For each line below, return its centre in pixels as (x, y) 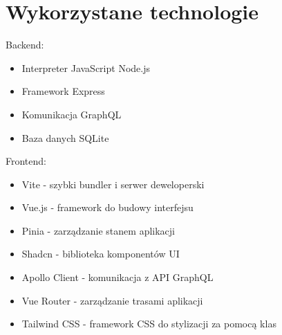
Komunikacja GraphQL (72, 114)
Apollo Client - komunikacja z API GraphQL (117, 277)
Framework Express (63, 91)
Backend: (25, 45)
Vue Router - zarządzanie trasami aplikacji (112, 300)
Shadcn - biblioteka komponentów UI (101, 254)
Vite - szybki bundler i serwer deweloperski (113, 184)
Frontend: (26, 161)
